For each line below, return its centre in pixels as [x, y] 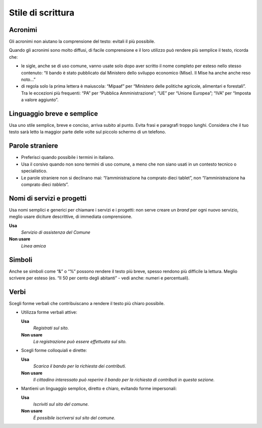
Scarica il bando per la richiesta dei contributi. [80, 366]
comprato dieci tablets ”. [45, 184]
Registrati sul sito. [51, 328]
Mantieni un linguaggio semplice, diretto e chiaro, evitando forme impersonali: [99, 389]
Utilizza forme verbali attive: [49, 312]
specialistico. [34, 171]
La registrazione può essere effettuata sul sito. [80, 341]
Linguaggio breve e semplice [53, 114]
